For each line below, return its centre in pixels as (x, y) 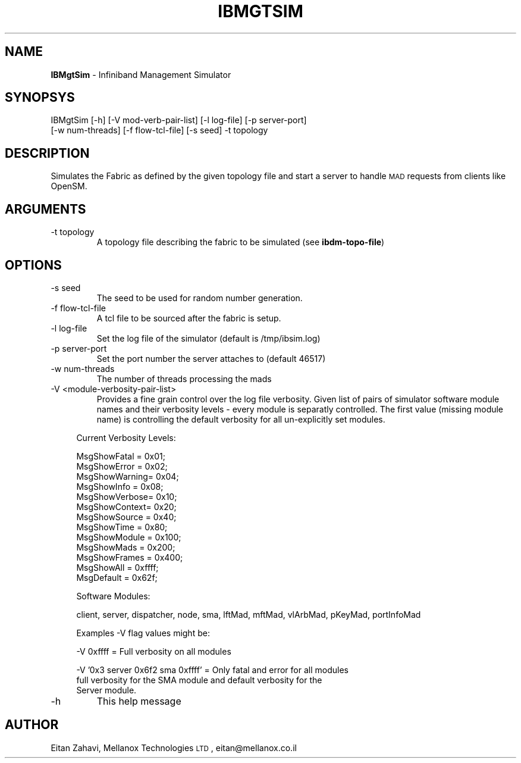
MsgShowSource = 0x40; (126, 517)
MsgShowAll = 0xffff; (117, 567)
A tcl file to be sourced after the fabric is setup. (189, 318)
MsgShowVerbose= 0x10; (127, 496)
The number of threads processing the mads (184, 379)
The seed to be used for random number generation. (200, 298)
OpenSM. (69, 186)
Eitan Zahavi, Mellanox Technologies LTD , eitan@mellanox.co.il (174, 748)
